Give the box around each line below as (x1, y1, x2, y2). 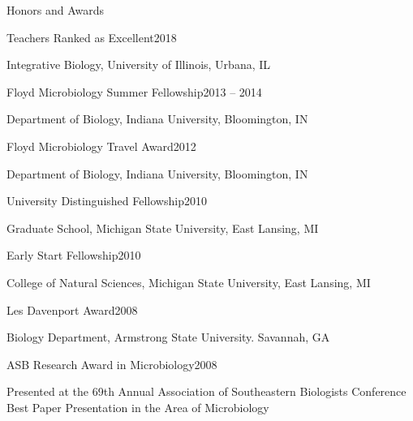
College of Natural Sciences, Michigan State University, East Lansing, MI (6, 273, 371, 290)
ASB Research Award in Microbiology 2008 (6, 355, 217, 372)
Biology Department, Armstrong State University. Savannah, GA (6, 329, 330, 346)
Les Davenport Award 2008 (6, 301, 138, 318)
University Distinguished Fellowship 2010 (6, 192, 207, 209)
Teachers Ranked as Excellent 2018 (6, 28, 177, 45)
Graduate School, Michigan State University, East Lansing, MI (6, 219, 319, 236)
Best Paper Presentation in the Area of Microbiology (6, 398, 269, 415)
